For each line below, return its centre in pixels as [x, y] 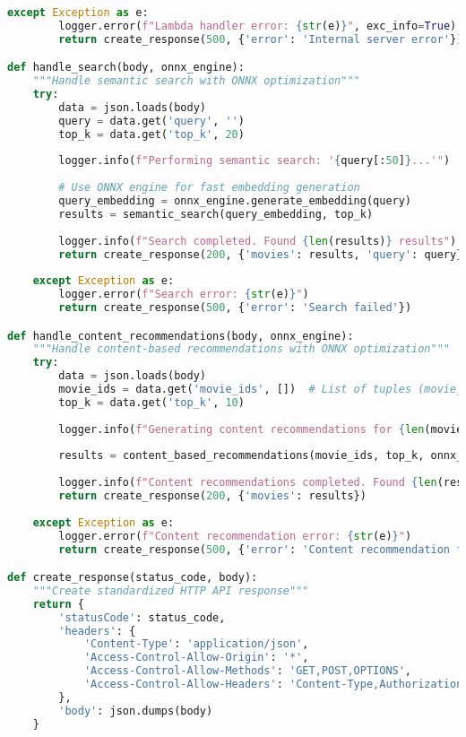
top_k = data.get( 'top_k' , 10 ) [151, 402]
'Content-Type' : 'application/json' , [196, 644]
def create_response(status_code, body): [133, 578]
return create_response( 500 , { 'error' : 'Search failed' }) [235, 308]
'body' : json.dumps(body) [136, 711]
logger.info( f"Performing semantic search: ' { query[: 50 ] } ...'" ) [255, 161]
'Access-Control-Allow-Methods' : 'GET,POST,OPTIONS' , [248, 671]
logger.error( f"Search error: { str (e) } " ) [184, 295]
